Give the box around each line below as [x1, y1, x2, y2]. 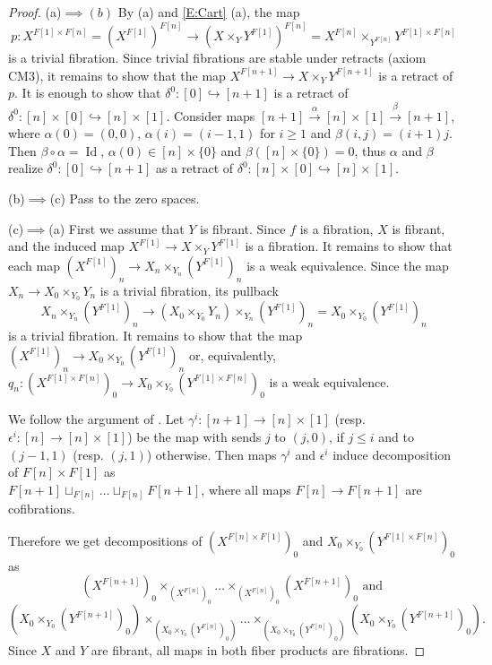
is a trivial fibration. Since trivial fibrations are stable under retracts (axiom [8, 48, 427, 67]
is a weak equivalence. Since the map [246, 255, 449, 274]
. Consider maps [166, 106, 255, 125]
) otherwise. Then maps [146, 445, 277, 463]
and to [378, 427, 414, 445]
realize [8, 159, 43, 177]
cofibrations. [8, 499, 75, 518]
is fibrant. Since [200, 219, 286, 237]
